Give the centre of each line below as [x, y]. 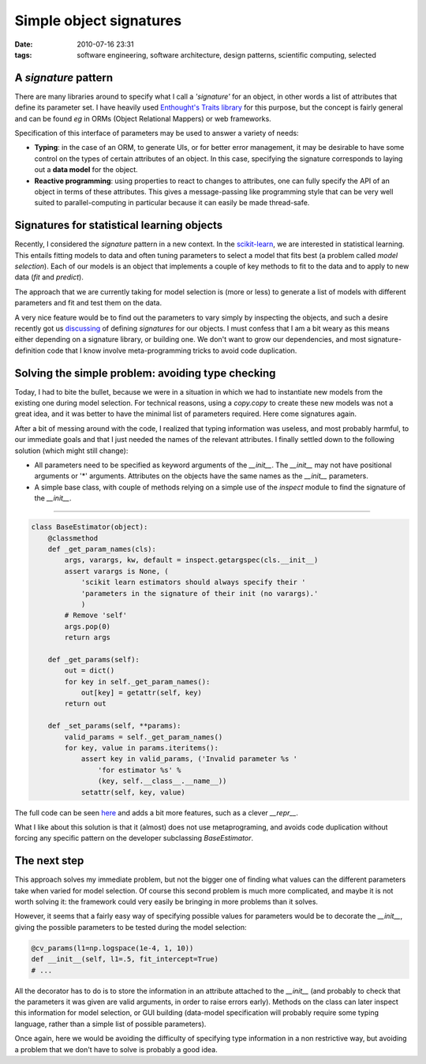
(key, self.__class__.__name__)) [162, 781]
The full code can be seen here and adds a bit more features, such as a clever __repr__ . [157, 812]
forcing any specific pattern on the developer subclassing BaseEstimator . [134, 838]
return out [85, 704]
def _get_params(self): [93, 659]
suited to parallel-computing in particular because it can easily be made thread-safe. [172, 203]
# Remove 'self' [96, 615]
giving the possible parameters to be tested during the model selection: [131, 927]
